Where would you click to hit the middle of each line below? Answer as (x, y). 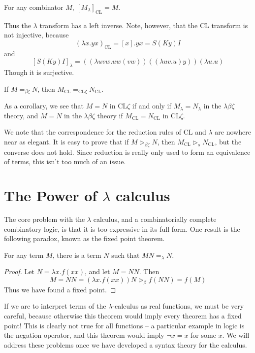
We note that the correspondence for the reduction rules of (93, 132)
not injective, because (36, 35)
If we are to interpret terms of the (55, 306)
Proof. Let (19, 271)
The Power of (51, 195)
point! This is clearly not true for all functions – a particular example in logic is (124, 325)
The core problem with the (45, 219)
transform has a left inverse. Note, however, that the (119, 25)
